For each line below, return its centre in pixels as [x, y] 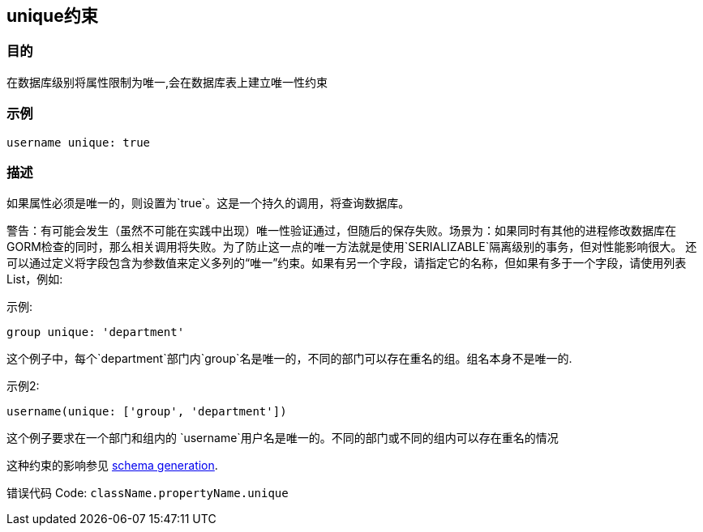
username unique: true [79, 142]
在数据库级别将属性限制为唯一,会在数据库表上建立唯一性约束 [167, 82]
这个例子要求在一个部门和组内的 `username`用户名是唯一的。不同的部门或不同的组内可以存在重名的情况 [283, 438]
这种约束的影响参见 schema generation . [112, 466]
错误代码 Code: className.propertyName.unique [148, 493]
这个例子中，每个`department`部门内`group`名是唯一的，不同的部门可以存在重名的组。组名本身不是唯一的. [289, 359]
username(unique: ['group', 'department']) [147, 412]
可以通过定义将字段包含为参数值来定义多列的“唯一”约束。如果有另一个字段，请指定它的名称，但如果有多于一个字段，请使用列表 [347, 263]
